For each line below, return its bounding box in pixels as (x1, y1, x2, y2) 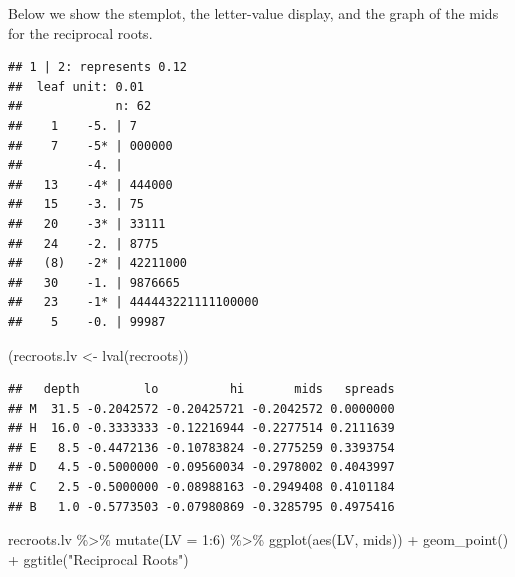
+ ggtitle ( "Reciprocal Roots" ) (8, 548, 189, 569)
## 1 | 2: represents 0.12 (8, 60, 187, 75)
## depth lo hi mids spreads (8, 382, 395, 397)
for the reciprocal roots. (8, 22, 153, 43)
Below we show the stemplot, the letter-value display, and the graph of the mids (8, 3, 499, 23)
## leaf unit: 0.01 (8, 79, 145, 94)
